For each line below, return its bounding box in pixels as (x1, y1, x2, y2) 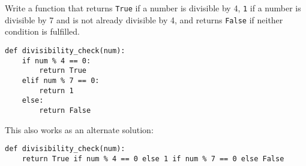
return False (39, 106, 91, 115)
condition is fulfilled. (5, 25, 80, 38)
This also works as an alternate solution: (5, 123, 154, 136)
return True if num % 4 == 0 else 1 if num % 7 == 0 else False (22, 154, 284, 163)
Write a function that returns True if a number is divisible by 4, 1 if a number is (5, 2, 301, 14)
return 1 (39, 86, 74, 95)
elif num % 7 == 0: (22, 76, 100, 85)
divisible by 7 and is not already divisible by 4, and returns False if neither (5, 13, 283, 26)
